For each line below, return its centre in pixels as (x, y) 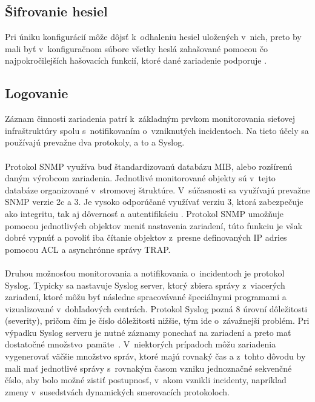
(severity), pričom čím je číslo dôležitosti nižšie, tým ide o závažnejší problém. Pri (157, 320)
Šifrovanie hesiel (56, 11)
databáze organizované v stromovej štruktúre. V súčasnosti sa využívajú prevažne (157, 189)
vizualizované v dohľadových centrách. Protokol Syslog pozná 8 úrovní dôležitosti (156, 308)
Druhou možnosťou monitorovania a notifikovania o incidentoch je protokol (145, 273)
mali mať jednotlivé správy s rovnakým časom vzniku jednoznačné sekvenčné (148, 368)
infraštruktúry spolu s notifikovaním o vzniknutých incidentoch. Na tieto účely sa (157, 130)
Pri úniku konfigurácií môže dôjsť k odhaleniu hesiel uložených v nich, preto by (153, 37)
